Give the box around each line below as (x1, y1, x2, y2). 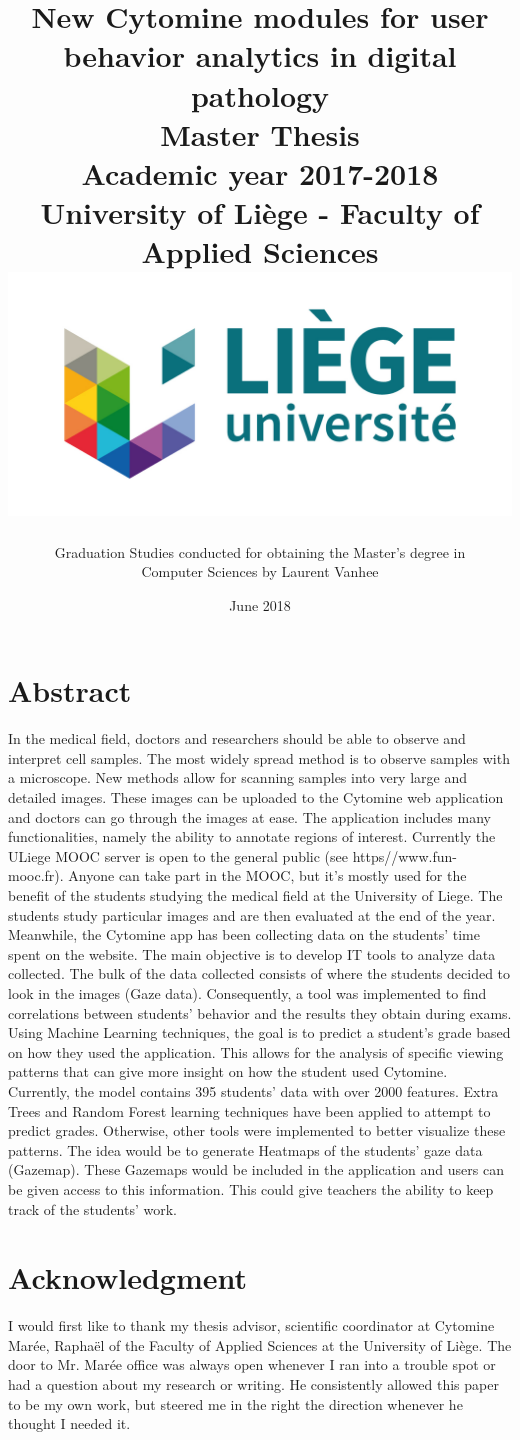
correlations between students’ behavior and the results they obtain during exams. (8, 1002, 512, 1023)
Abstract (8, 670, 132, 711)
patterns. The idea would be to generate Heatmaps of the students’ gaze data (8, 1139, 483, 1160)
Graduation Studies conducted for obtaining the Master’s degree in (54, 541, 466, 562)
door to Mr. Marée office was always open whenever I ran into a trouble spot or (8, 1354, 496, 1375)
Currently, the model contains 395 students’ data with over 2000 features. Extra (8, 1080, 499, 1101)
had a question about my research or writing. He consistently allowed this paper (8, 1374, 499, 1395)
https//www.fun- (352, 845, 457, 866)
